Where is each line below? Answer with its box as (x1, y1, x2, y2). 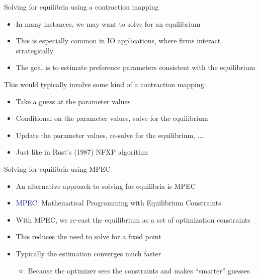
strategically (16, 45, 54, 55)
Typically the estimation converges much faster (16, 248, 161, 258)
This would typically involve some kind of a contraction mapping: (4, 79, 206, 89)
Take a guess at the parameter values (16, 96, 131, 106)
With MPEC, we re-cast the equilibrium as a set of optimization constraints (16, 214, 250, 225)
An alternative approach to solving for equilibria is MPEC (16, 180, 196, 191)
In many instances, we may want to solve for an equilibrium (16, 18, 201, 29)
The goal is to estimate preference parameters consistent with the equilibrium (16, 62, 255, 73)
